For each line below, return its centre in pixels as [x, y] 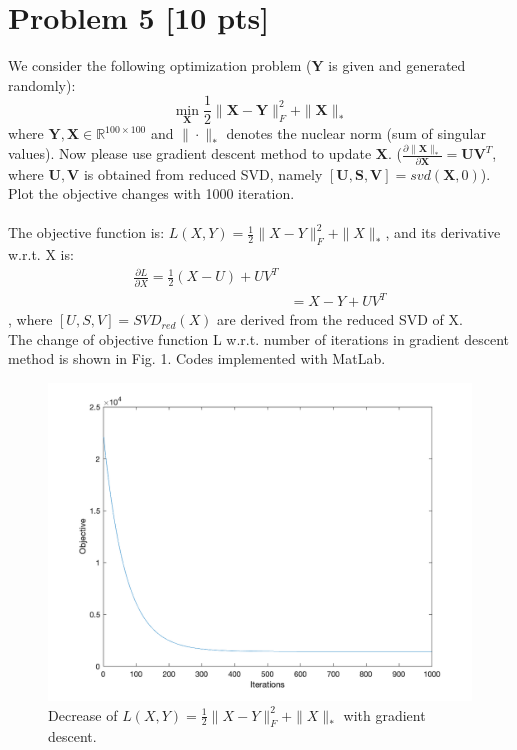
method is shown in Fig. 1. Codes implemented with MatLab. [197, 358]
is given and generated [397, 65]
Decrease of [83, 714]
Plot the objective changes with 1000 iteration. [151, 193]
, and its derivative [443, 232]
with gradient [384, 714]
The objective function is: [86, 232]
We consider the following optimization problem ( [160, 65]
